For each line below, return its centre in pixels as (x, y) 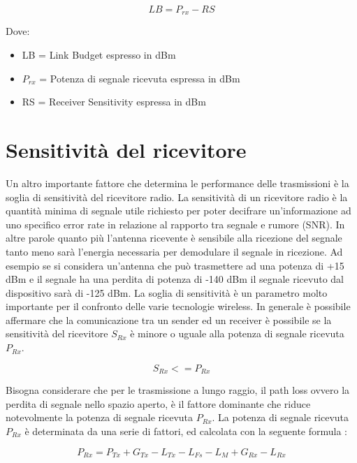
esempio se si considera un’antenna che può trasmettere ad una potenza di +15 (175, 265)
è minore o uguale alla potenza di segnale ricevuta (237, 333)
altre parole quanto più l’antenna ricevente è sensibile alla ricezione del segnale (174, 238)
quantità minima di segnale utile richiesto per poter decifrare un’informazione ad (178, 211)
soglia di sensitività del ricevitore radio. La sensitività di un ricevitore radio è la (177, 197)
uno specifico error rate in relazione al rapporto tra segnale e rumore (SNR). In (175, 224)
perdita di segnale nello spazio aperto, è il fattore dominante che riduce (158, 403)
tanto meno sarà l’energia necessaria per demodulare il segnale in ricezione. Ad (174, 251)
